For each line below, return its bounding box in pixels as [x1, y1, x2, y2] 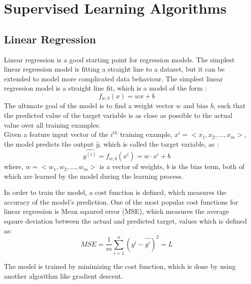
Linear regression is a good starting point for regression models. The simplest [4, 54, 235, 64]
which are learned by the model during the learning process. [4, 170, 183, 181]
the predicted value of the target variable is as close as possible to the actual [4, 110, 232, 120]
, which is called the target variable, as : [99, 138, 219, 149]
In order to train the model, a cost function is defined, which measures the [4, 187, 227, 197]
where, [4, 161, 23, 171]
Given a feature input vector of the [4, 129, 109, 139]
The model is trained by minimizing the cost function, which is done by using [4, 261, 236, 271]
